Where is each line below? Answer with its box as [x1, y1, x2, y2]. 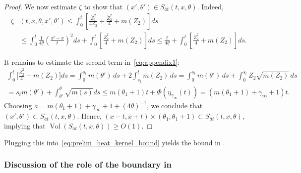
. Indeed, [197, 1, 224, 11]
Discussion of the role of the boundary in [4, 158, 172, 171]
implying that [4, 120, 46, 130]
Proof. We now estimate [4, 1, 77, 11]
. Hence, [77, 111, 102, 121]
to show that [84, 1, 123, 11]
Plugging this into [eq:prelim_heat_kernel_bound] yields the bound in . [4, 137, 225, 147]
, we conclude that [146, 100, 203, 110]
